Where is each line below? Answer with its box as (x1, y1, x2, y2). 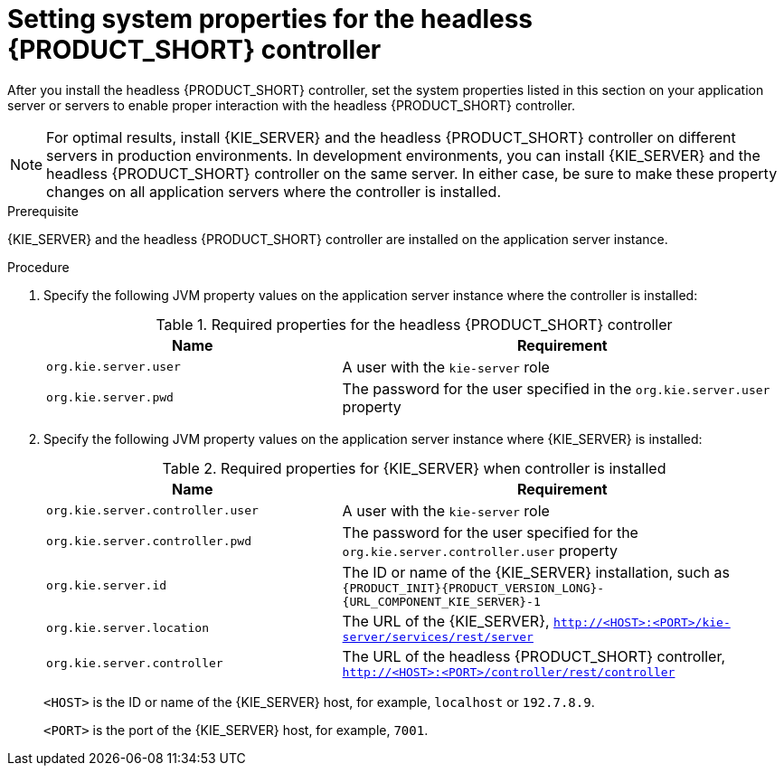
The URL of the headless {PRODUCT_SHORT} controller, (342, 646, 726, 665)
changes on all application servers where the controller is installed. (46, 182, 501, 201)
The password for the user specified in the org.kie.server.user (342, 379, 770, 398)
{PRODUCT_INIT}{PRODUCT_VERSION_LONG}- (342, 580, 605, 595)
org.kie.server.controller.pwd (46, 534, 251, 549)
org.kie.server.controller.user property (342, 541, 618, 560)
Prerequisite (7, 203, 79, 219)
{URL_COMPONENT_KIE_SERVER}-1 (342, 594, 541, 608)
